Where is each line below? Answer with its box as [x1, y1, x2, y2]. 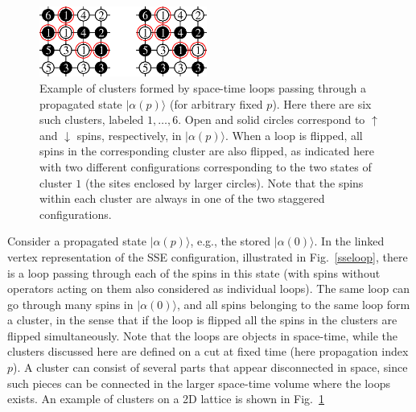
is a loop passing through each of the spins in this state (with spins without [7, 264, 381, 281]
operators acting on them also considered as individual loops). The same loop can [7, 280, 410, 297]
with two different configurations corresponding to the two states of [39, 158, 372, 175]
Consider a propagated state [7, 233, 146, 249]
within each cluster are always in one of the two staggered [39, 190, 325, 207]
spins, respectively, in [76, 126, 182, 143]
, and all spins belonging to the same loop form [177, 295, 410, 312]
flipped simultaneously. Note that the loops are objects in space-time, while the [7, 327, 397, 344]
